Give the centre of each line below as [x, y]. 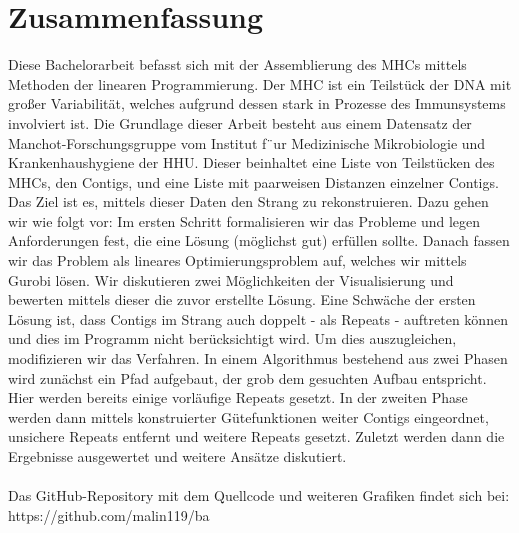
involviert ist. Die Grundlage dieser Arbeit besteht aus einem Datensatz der [240, 122]
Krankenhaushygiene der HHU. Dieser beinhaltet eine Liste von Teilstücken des [251, 162]
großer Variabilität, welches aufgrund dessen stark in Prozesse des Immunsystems [257, 103]
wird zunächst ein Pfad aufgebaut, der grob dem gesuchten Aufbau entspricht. [247, 377]
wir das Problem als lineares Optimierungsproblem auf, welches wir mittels [237, 260]
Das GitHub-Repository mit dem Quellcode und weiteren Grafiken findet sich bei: [259, 495]
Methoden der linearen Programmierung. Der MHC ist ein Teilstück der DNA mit [260, 83]
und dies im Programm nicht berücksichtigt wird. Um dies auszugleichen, [232, 338]
